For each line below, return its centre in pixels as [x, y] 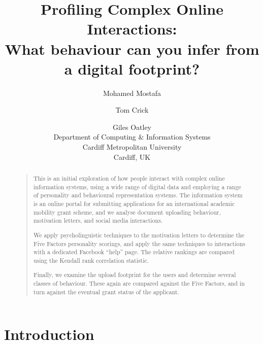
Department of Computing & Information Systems [132, 137]
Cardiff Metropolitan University [132, 147]
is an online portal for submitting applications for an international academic [134, 204]
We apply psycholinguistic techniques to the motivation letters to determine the [139, 235]
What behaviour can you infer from [132, 48]
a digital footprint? [132, 68]
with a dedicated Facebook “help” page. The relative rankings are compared [134, 252]
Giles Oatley [132, 127]
